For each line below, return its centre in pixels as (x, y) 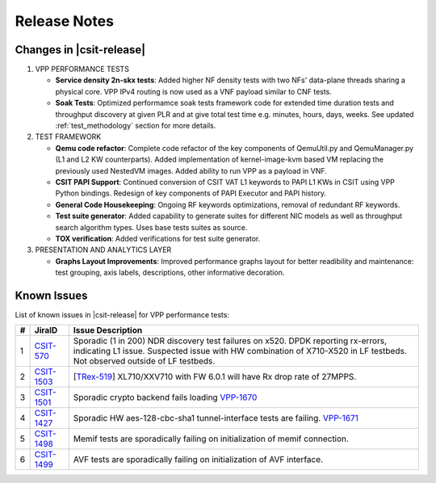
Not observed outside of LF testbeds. (144, 361)
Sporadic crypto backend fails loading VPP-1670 (165, 397)
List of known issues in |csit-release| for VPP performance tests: (122, 315)
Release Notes (65, 21)
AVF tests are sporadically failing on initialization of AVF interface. (198, 460)
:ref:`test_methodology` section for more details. (136, 126)
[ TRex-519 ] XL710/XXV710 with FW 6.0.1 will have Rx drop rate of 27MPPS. (215, 377)
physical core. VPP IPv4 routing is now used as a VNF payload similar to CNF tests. (194, 91)
